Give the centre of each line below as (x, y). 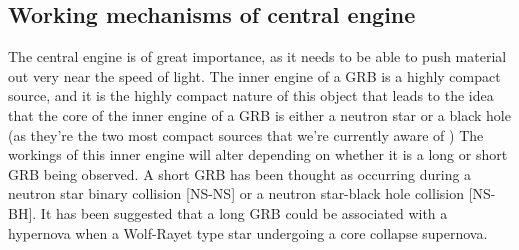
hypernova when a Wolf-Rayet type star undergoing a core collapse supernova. (248, 232)
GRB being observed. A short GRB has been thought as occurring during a (240, 173)
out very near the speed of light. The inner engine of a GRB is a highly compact (254, 75)
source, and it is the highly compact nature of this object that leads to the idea (251, 95)
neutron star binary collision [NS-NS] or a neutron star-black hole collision (236, 193)
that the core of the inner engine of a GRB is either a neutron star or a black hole (259, 114)
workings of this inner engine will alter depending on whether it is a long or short (258, 154)
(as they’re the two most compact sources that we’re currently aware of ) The (246, 134)
